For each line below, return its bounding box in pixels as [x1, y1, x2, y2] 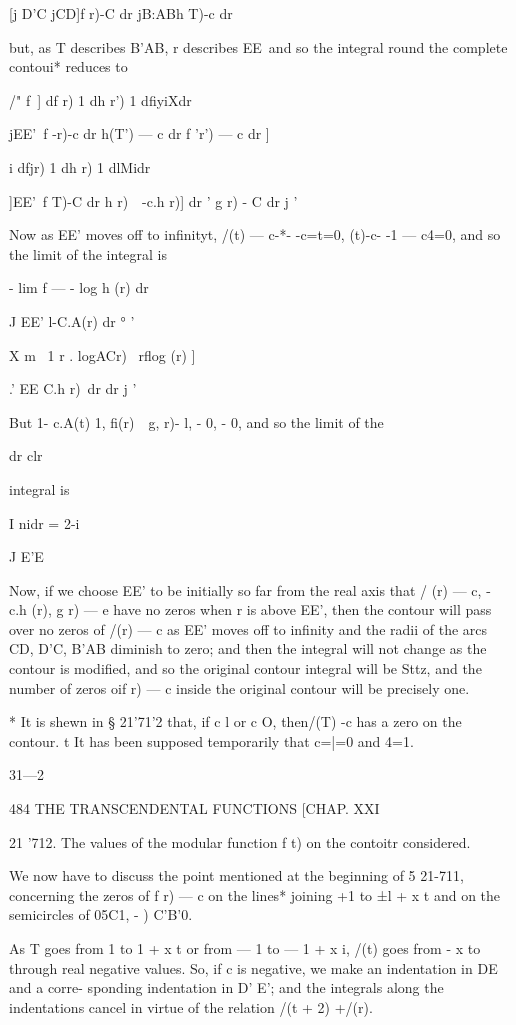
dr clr [9, 445, 43, 466]
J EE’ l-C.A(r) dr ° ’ [9, 310, 135, 331]
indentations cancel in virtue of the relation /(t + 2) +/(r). [9, 996, 373, 1017]
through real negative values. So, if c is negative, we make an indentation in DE [9, 957, 498, 978]
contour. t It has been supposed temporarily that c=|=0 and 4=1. [9, 730, 414, 751]
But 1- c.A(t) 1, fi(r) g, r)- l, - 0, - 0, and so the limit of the [9, 411, 384, 432]
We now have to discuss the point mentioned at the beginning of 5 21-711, [9, 865, 464, 886]
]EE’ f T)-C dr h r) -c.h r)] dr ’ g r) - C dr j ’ [9, 190, 298, 211]
